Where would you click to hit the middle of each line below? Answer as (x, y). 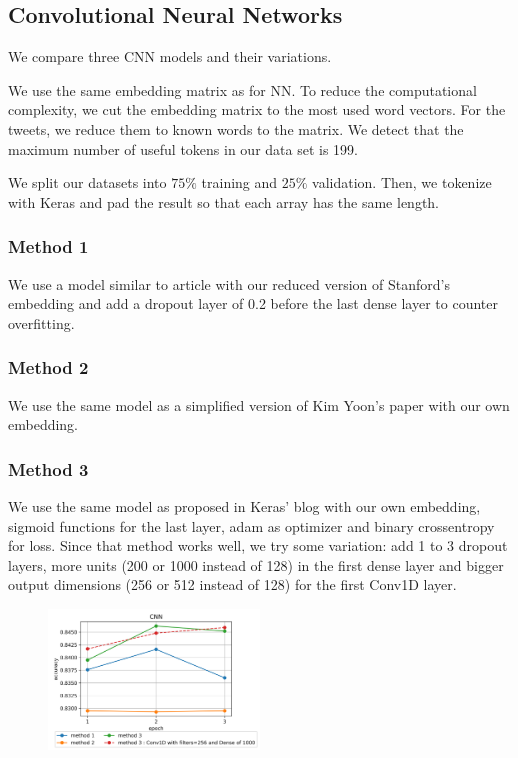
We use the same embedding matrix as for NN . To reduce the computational (242, 89)
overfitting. (41, 322)
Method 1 (48, 246)
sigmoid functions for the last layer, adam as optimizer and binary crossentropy (251, 525)
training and (239, 182)
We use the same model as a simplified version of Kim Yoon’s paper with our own (259, 404)
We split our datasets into (87, 182)
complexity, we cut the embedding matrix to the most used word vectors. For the (257, 109)
